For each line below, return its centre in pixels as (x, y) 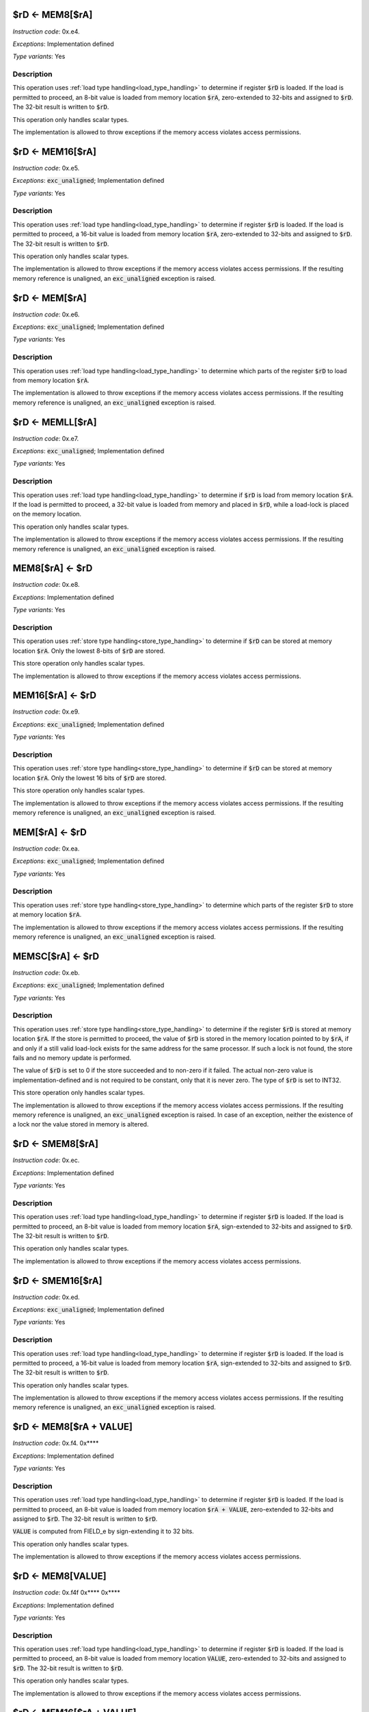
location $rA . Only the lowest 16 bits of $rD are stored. (90, 778)
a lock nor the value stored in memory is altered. (81, 1124)
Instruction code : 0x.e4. (46, 32)
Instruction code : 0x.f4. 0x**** (56, 1443)
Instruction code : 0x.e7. (46, 438)
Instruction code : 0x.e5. (46, 168)
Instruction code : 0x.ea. (46, 848)
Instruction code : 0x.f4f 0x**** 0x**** (67, 1593)
